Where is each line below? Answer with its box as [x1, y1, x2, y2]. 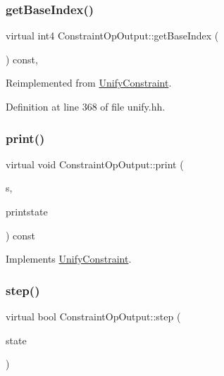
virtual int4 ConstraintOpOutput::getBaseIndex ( [6, 28, 219, 43]
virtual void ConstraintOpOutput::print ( [6, 156, 184, 171]
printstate [6, 204, 48, 218]
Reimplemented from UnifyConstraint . [6, 75, 172, 90]
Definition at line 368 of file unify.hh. [6, 99, 166, 113]
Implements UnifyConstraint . [6, 251, 132, 266]
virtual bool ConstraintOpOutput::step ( [6, 309, 181, 323]
